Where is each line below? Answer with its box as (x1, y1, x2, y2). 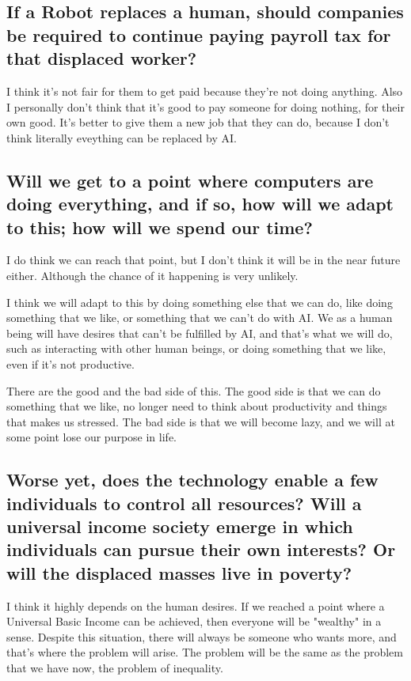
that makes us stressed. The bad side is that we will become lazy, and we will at (6, 413, 395, 429)
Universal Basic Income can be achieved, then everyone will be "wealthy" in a (6, 613, 382, 630)
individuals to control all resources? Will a (6, 490, 362, 515)
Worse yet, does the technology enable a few (6, 467, 379, 492)
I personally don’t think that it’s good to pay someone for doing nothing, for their (6, 98, 405, 115)
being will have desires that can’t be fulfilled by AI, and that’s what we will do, (6, 324, 393, 341)
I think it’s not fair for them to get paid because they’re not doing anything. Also (6, 82, 403, 99)
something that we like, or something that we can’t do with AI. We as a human (6, 309, 393, 326)
